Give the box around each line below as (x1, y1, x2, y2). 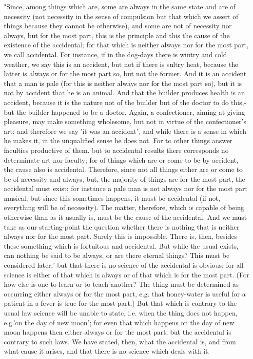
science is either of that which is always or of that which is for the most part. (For (4, 269, 250, 279)
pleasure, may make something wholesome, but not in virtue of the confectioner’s (4, 116, 247, 127)
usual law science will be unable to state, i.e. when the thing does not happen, (4, 308, 238, 317)
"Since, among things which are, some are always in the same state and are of (4, 1, 236, 11)
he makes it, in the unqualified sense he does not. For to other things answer (4, 135, 233, 146)
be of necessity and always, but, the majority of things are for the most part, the (4, 173, 245, 184)
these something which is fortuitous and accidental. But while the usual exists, (4, 240, 239, 251)
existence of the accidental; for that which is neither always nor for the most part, (4, 40, 249, 50)
